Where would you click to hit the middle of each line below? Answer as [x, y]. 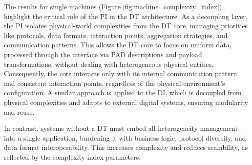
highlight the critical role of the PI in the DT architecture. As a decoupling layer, [126, 16]
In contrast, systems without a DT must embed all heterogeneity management [121, 128]
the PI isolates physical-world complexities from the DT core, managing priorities [126, 26]
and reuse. [19, 112]
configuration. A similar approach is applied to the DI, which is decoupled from [123, 93]
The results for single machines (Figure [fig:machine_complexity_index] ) [113, 6]
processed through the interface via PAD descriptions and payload [103, 54]
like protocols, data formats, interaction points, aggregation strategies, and [116, 35]
